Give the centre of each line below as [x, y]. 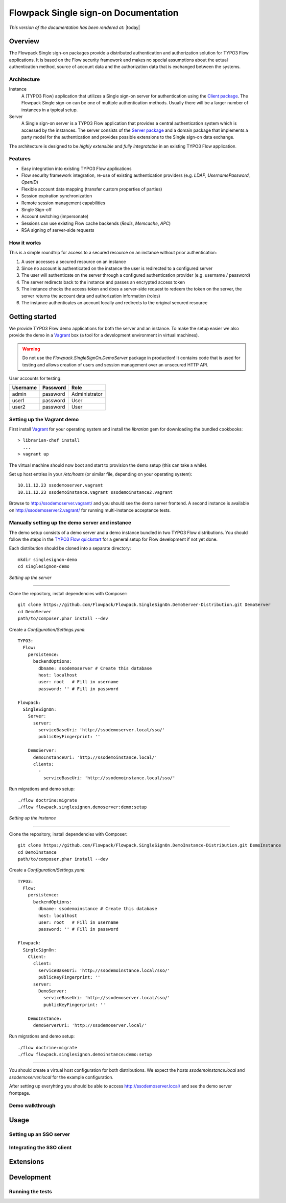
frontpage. [20, 1093]
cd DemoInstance [37, 852]
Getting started [33, 317]
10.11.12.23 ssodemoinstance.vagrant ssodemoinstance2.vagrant [95, 492]
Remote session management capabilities [63, 203]
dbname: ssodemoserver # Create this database [95, 668]
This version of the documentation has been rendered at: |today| [74, 27]
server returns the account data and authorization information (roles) [91, 296]
